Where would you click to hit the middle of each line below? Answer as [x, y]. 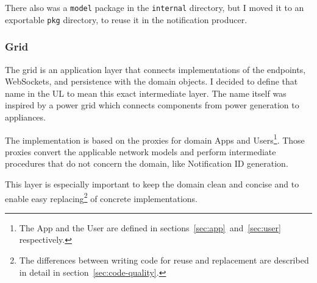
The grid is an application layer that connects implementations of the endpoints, [155, 69]
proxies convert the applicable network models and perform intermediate [141, 151]
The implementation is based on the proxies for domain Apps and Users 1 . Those [155, 139]
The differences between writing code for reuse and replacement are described [164, 260]
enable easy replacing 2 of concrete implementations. [102, 197]
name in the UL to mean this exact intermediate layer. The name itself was [146, 93]
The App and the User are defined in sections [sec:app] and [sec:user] [150, 227]
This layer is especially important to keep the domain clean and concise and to [152, 183]
